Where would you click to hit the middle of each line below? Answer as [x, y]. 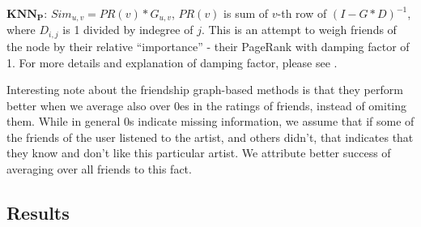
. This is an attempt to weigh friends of [299, 30]
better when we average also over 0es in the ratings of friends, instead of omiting [207, 105]
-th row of [302, 13]
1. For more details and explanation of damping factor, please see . [172, 62]
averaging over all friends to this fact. [99, 169]
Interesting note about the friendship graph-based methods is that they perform [205, 90]
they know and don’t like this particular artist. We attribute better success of [199, 153]
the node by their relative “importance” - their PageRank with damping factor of [208, 46]
